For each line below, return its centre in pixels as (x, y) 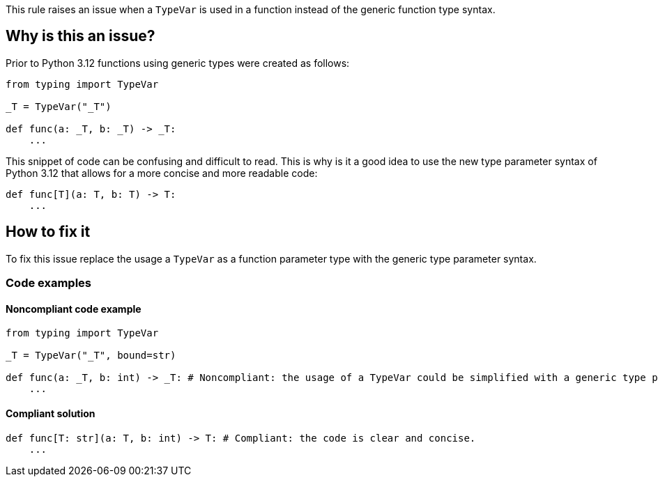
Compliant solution (51, 413)
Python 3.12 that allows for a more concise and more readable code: (162, 173)
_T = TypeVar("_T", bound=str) (91, 356)
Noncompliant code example (74, 309)
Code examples (49, 283)
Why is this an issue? (81, 36)
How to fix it (48, 232)
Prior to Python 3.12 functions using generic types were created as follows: (178, 63)
